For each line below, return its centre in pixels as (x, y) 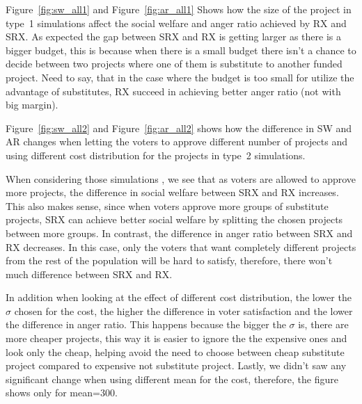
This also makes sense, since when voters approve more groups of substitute (167, 205)
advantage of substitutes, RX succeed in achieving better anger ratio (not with (173, 91)
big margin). (32, 105)
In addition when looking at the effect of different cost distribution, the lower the (179, 297)
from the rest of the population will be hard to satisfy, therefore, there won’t (169, 260)
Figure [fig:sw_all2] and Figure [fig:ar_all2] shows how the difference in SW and (179, 128)
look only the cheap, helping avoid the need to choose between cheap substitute (175, 352)
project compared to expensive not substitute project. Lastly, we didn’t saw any (176, 365)
